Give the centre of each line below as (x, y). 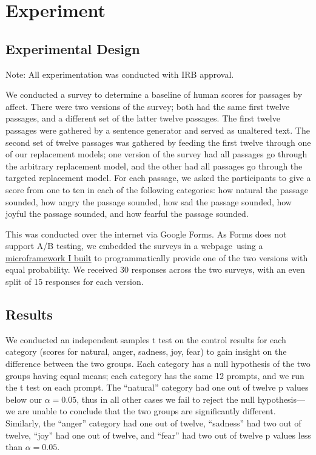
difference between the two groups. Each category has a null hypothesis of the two (158, 364)
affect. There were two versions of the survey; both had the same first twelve (148, 106)
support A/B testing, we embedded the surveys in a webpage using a (134, 246)
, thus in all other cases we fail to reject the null (166, 399)
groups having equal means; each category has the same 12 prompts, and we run (155, 375)
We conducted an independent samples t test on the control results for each (146, 339)
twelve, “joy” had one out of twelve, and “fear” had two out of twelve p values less (158, 435)
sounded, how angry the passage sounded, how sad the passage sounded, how (149, 201)
